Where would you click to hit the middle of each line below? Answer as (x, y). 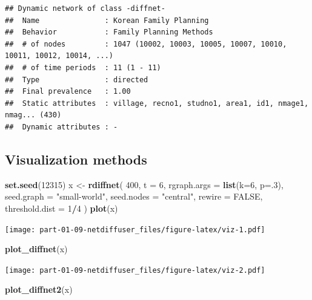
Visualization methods (76, 159)
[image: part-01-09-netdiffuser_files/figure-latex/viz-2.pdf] (135, 270)
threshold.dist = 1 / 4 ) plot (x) (61, 208)
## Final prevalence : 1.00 (68, 92)
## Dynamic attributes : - (61, 127)
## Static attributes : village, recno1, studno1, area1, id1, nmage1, (157, 103)
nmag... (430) (33, 115)
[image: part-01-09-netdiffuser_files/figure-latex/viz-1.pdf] (135, 230)
